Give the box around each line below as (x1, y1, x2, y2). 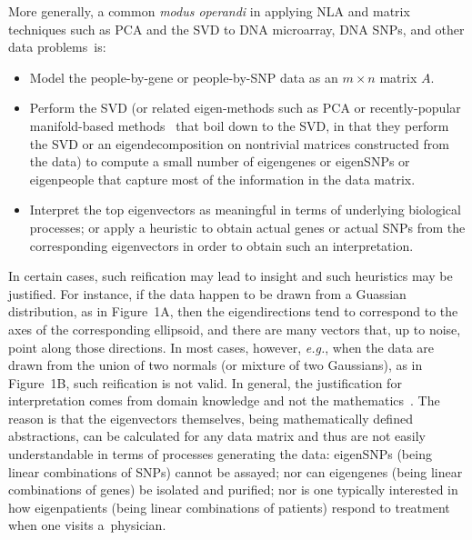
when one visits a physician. (8, 515, 166, 535)
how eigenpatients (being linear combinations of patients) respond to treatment (8, 497, 450, 516)
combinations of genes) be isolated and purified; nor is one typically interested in (8, 480, 458, 499)
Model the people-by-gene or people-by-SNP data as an (29, 67, 338, 86)
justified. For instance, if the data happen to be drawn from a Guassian (8, 284, 407, 303)
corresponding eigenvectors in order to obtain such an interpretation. (29, 235, 414, 255)
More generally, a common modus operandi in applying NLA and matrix (8, 2, 410, 20)
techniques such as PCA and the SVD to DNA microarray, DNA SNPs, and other (8, 19, 465, 38)
